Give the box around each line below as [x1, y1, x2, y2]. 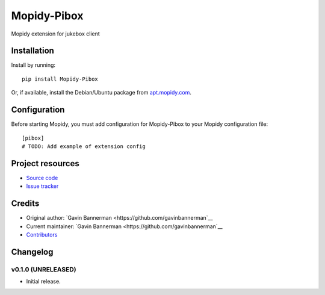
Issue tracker [26, 182, 59, 190]
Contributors [26, 231, 58, 238]
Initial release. [26, 278, 61, 285]
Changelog [11, 247, 54, 257]
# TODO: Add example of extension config [22, 143, 146, 150]
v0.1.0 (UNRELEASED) [11, 265, 76, 273]
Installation [11, 46, 54, 56]
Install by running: [11, 61, 56, 69]
